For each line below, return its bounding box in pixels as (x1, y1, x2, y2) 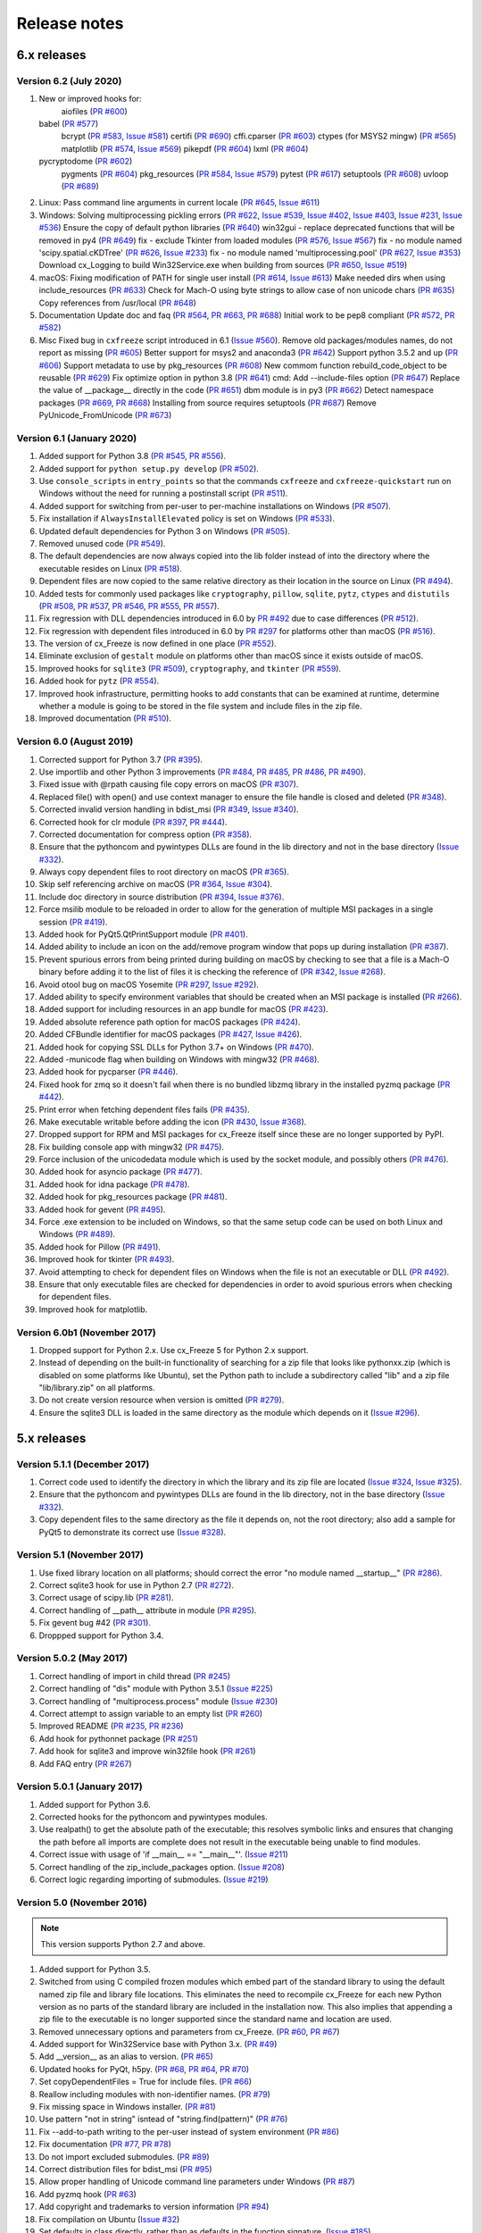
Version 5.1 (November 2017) (16, 1549, 145, 1561)
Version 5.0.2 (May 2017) (16, 1652, 129, 1665)
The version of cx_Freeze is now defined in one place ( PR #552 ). (38, 639, 277, 649)
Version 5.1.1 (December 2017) (16, 1458, 150, 1470)
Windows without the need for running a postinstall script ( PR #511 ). (38, 488, 288, 499)
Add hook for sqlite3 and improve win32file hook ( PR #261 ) (38, 1746, 256, 1757)
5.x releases (16, 1430, 87, 1446)
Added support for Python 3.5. (38, 1963, 151, 1974)
